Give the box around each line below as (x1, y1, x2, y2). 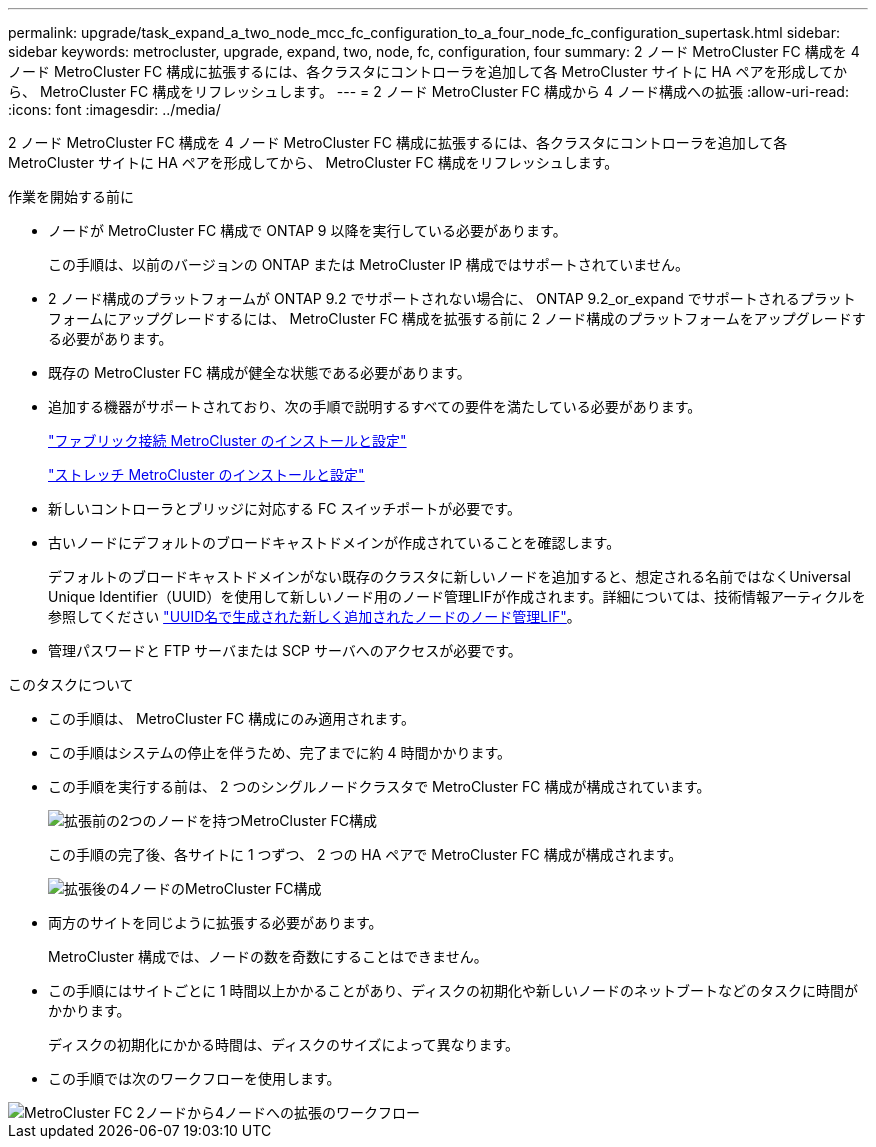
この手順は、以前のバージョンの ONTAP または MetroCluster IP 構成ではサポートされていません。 (48, 256, 689, 273)
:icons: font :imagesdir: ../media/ (8, 101, 221, 118)
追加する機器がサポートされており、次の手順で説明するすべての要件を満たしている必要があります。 (48, 398, 702, 415)
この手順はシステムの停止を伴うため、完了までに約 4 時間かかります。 (48, 744, 512, 761)
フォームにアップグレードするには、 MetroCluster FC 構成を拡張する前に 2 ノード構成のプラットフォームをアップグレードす (48, 310, 866, 327)
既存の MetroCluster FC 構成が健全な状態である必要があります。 (48, 364, 471, 381)
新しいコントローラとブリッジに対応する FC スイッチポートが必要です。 (48, 500, 521, 517)
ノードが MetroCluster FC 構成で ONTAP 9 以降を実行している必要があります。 (48, 222, 567, 239)
